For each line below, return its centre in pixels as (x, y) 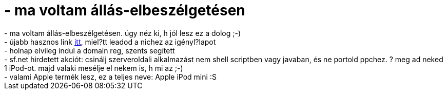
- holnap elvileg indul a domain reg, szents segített (90, 50)
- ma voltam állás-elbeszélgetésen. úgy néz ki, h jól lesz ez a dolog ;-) (122, 33)
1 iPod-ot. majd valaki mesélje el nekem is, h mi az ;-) (94, 68)
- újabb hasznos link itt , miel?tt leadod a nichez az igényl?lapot (110, 42)
